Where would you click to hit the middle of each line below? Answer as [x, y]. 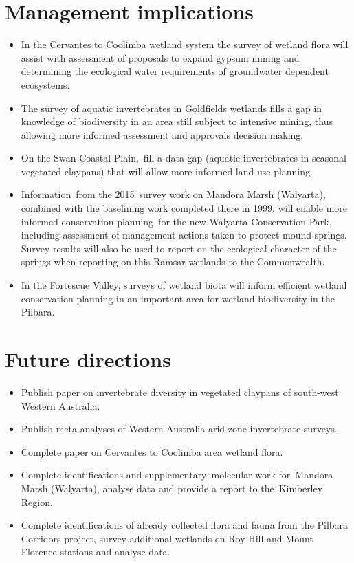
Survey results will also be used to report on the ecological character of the [179, 248]
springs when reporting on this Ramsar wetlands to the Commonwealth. [173, 262]
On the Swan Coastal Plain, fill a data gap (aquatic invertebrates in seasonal [184, 158]
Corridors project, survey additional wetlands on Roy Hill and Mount [167, 538]
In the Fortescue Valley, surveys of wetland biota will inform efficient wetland [184, 285]
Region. [37, 501]
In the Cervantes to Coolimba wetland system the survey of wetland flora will [185, 44]
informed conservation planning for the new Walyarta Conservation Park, [176, 221]
